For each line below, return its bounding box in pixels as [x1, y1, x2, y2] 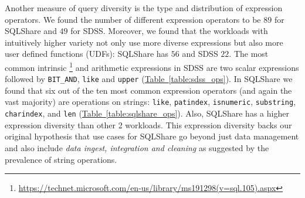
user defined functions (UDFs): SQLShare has [5, 47, 169, 60]
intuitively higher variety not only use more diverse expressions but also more [5, 36, 283, 48]
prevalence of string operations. [5, 153, 117, 165]
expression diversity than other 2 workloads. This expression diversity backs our [5, 118, 292, 131]
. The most [229, 47, 269, 60]
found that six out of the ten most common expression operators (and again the [5, 84, 292, 96]
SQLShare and [5, 25, 57, 37]
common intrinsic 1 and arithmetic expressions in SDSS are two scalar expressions [5, 59, 299, 73]
